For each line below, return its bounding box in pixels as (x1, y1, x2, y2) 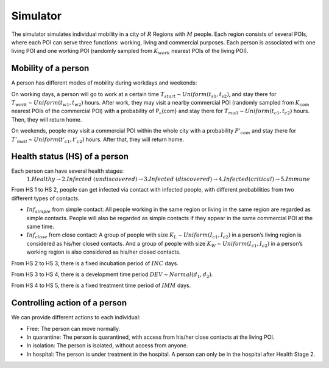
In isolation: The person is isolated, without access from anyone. (26, 342, 188, 349)
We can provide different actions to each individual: (11, 314, 141, 321)
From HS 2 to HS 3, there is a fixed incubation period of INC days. (11, 259, 179, 267)
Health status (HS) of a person (11, 151, 129, 162)
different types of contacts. (11, 195, 80, 202)
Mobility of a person (11, 63, 90, 74)
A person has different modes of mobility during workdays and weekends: (11, 79, 197, 86)
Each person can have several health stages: (11, 167, 124, 175)
